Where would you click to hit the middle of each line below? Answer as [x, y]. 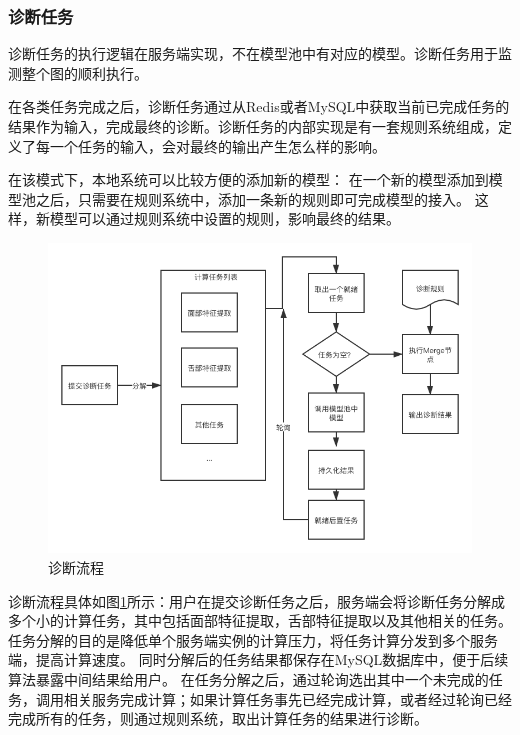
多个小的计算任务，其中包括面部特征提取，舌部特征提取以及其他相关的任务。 [260, 620]
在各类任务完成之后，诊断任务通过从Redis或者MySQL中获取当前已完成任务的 [259, 106]
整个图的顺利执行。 [84, 72]
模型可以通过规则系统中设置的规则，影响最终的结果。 [224, 218]
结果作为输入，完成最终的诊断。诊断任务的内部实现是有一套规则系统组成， [253, 126]
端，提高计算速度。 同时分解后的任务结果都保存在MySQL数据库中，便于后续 [258, 659]
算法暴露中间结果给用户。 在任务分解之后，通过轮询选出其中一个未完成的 [248, 679]
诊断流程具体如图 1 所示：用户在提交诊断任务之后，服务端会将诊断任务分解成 [256, 600]
